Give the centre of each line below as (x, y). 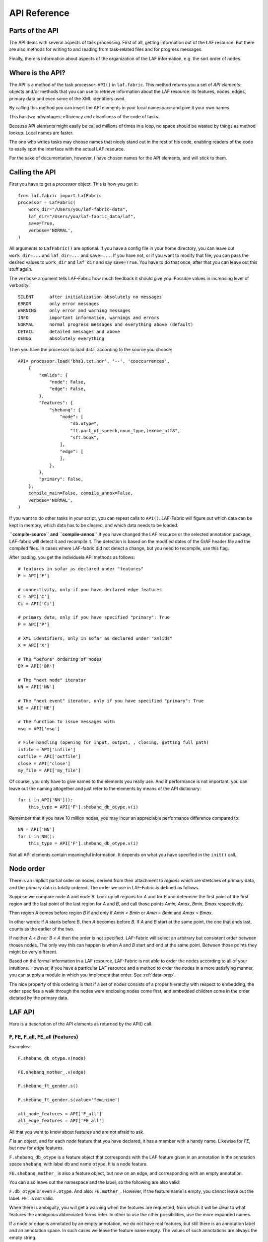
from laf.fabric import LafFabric (60, 195)
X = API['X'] (34, 645)
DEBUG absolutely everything (61, 338)
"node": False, (68, 382)
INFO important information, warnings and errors (89, 317)
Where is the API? (37, 73)
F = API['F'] (34, 576)
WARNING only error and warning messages (74, 311)
